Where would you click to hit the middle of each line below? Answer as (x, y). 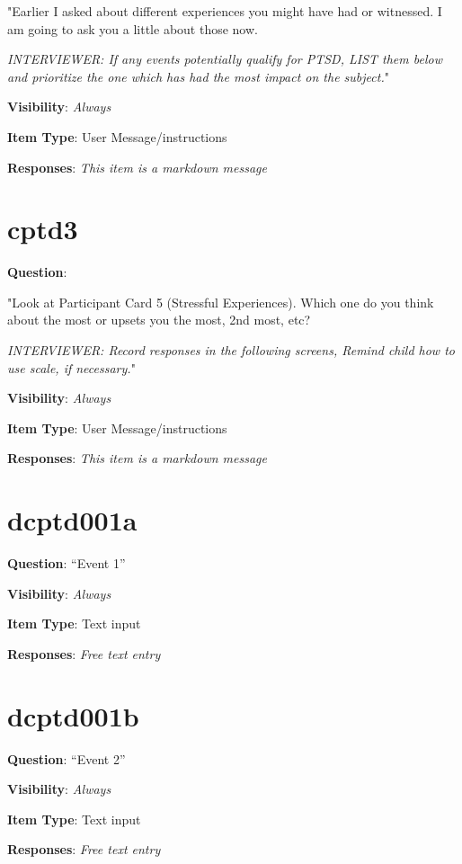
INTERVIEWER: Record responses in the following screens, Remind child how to (231, 350)
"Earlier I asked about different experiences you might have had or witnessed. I (225, 11)
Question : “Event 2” (67, 758)
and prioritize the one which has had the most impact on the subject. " (198, 76)
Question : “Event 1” (67, 563)
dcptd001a (72, 520)
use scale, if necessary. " (71, 367)
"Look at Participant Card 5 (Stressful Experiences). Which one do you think (221, 302)
